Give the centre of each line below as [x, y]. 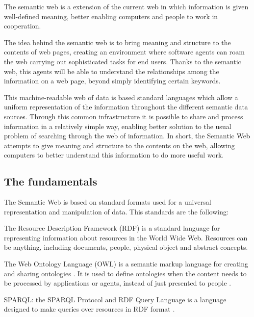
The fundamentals [51, 181]
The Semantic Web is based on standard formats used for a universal [108, 202]
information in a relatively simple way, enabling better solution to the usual [118, 126]
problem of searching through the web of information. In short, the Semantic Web [127, 136]
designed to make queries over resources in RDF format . [89, 309]
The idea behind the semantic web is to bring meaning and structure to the [117, 42]
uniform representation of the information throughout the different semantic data [126, 107]
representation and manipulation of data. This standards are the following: [116, 211]
